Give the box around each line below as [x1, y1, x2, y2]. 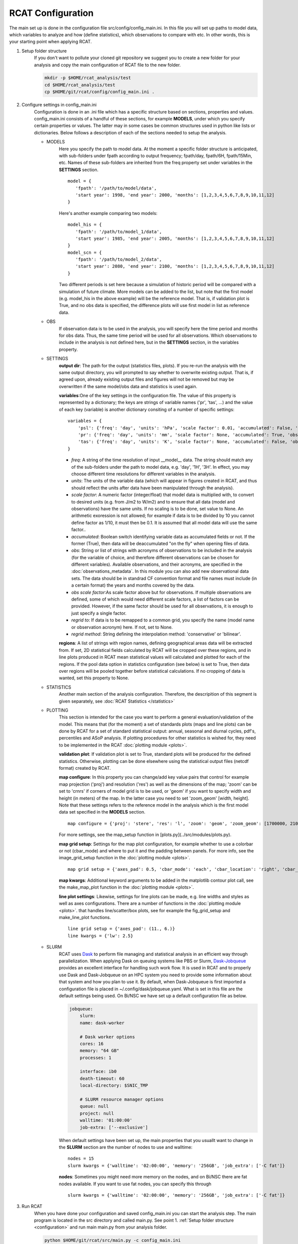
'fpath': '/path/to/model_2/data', [75, 257, 162, 262]
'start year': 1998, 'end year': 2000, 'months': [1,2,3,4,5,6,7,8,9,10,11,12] [75, 192, 275, 198]
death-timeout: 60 [79, 1075, 125, 1081]
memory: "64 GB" [79, 1048, 119, 1053]
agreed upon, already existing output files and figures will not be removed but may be [59, 376, 234, 383]
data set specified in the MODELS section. [59, 809, 146, 815]
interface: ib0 [79, 1069, 117, 1074]
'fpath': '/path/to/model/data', [75, 185, 157, 191]
